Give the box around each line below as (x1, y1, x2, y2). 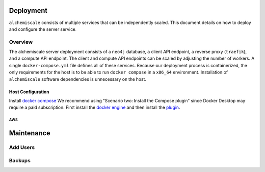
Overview (9, 38, 33, 45)
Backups (9, 157, 31, 164)
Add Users (9, 144, 35, 151)
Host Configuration (9, 89, 49, 95)
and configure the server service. (9, 26, 77, 32)
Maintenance (9, 129, 51, 137)
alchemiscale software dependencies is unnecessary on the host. (9, 76, 147, 82)
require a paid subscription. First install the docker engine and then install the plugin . (9, 104, 180, 110)
